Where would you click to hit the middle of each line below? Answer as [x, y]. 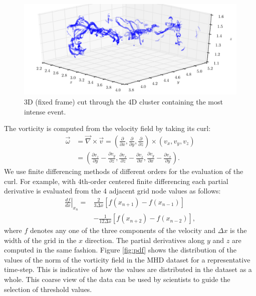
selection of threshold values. [48, 289]
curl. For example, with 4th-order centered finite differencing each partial [116, 181]
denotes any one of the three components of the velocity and [123, 230]
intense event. [45, 111]
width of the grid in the [40, 240]
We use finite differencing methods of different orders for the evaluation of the [124, 171]
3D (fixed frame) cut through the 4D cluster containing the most [123, 101]
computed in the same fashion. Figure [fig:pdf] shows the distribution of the [120, 250]
